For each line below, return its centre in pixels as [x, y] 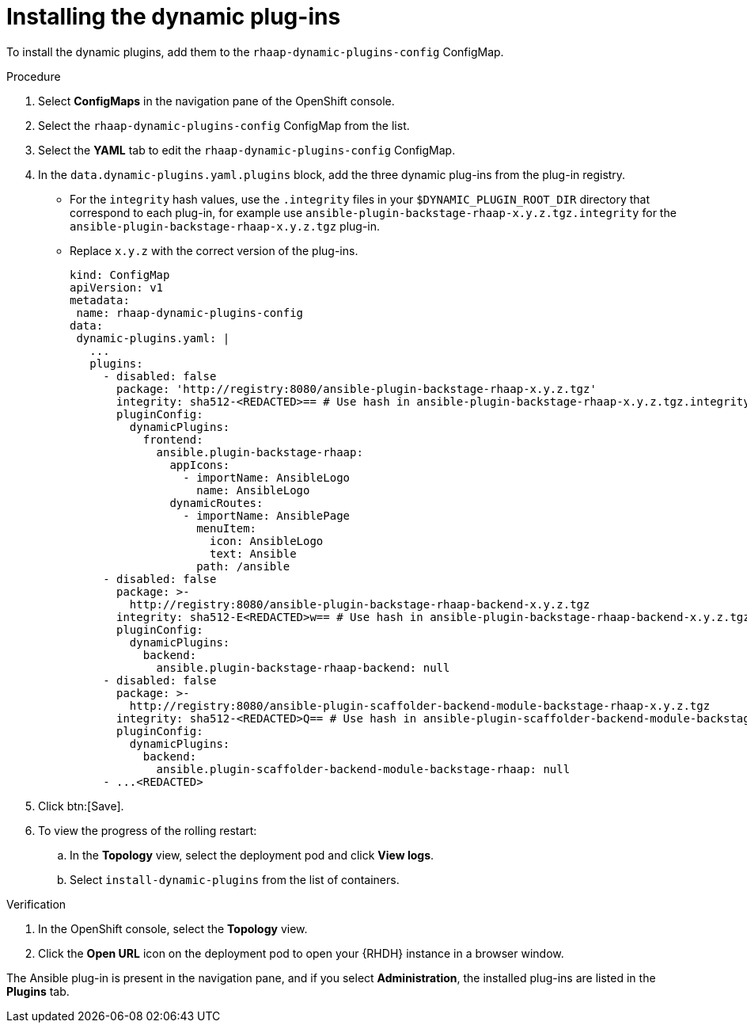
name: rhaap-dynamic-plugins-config [190, 313]
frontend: [173, 439]
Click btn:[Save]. [81, 806]
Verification [36, 904]
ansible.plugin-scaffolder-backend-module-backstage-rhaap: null [363, 769]
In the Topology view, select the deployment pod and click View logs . [252, 855]
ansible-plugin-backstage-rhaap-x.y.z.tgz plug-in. [225, 226]
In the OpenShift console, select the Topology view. [173, 928]
